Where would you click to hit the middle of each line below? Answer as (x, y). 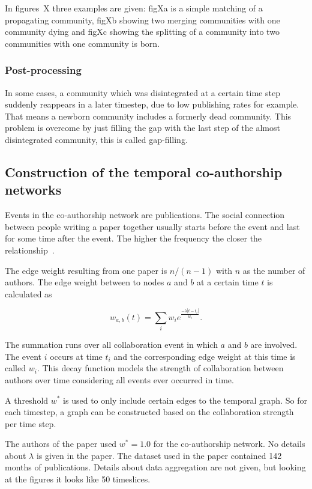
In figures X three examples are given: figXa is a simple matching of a (134, 8)
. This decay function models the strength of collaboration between (160, 368)
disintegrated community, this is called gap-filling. (96, 139)
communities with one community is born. (82, 43)
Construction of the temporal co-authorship (144, 172)
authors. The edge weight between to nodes (85, 282)
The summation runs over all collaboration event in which (111, 345)
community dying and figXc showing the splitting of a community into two (142, 32)
